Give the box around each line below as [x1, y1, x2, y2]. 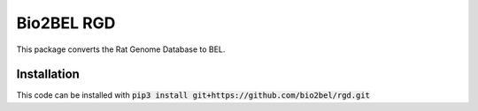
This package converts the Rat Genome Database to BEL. [16, 44, 226, 55]
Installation [16, 67, 80, 82]
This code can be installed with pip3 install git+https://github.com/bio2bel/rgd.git [16, 90, 371, 100]
